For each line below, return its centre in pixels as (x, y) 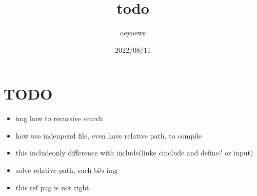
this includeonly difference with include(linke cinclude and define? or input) (134, 153)
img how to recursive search (59, 118)
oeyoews (133, 33)
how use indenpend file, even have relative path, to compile (108, 135)
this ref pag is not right (52, 187)
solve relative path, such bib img (67, 170)
